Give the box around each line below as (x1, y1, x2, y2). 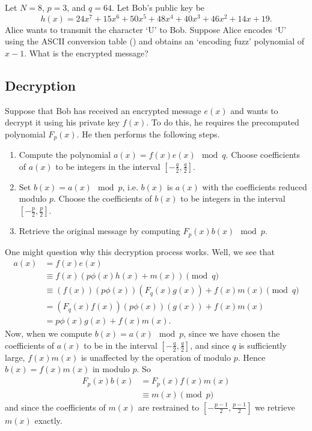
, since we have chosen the (183, 327, 280, 340)
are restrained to (138, 400, 200, 413)
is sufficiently (239, 339, 287, 351)
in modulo (92, 363, 130, 375)
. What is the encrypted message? (24, 46, 148, 59)
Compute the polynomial (19, 148, 111, 161)
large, (5, 351, 25, 363)
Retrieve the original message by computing (19, 225, 180, 237)
